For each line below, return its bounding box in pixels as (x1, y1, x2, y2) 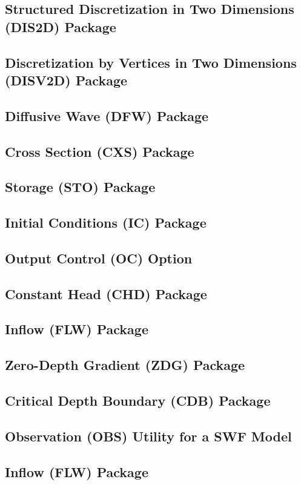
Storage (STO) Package (5, 177, 156, 196)
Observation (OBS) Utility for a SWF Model (5, 426, 292, 445)
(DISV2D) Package (5, 70, 128, 89)
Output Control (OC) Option (5, 248, 193, 267)
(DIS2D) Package (5, 17, 116, 36)
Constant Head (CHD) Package (5, 284, 207, 303)
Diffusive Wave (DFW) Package (5, 106, 209, 125)
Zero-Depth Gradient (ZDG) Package (5, 355, 245, 374)
